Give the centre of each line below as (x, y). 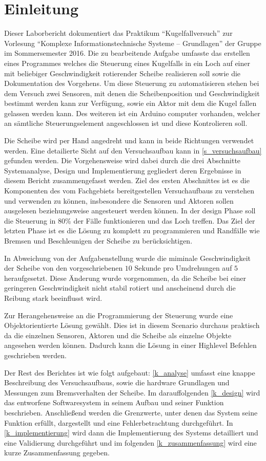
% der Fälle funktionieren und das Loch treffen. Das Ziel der (160, 220)
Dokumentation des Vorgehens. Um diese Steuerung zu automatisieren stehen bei (132, 83)
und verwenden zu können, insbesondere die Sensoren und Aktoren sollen (119, 200)
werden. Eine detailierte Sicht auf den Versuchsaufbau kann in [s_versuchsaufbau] (133, 150)
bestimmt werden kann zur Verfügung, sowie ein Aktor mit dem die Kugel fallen (130, 103)
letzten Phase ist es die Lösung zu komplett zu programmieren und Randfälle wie (132, 230)
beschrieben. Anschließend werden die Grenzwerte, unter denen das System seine (131, 412)
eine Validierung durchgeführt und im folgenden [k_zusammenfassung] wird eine (130, 442)
